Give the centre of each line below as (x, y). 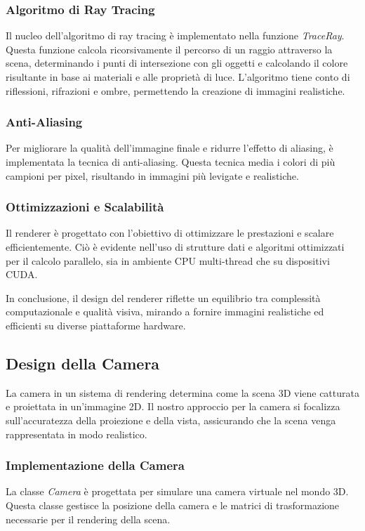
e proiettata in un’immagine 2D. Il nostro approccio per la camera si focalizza (173, 406)
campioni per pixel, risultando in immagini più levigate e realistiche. (152, 175)
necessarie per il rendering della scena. (88, 519)
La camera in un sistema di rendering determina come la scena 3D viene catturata (182, 392)
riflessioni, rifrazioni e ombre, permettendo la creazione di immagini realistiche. (175, 90)
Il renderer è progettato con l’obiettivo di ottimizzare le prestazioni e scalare (170, 233)
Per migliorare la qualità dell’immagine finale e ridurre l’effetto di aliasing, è (170, 148)
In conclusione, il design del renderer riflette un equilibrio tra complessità (163, 297)
